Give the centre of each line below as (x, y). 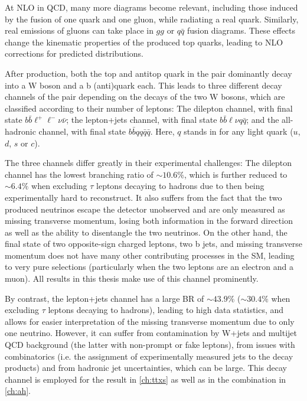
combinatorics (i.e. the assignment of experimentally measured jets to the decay (149, 356)
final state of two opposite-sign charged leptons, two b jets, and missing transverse (153, 244)
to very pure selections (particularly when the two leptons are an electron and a (149, 267)
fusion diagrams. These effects (241, 30)
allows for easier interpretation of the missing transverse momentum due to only (150, 321)
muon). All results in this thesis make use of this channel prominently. (132, 278)
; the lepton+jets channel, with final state (142, 120)
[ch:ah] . (18, 391)
